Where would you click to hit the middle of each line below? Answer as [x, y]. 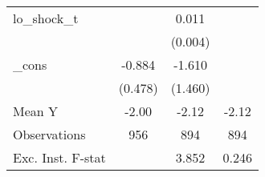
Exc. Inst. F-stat [59, 157]
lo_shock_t [46, 18]
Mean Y [36, 111]
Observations [49, 134]
